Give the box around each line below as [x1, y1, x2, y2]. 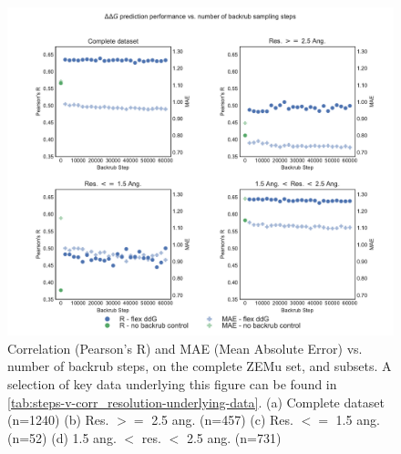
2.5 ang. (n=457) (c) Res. [151, 410, 293, 429]
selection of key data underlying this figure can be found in [7, 375, 337, 394]
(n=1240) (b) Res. [7, 410, 109, 429]
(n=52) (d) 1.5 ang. [7, 428, 117, 447]
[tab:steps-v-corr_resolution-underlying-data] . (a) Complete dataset [7, 392, 385, 411]
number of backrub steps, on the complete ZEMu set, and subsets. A [7, 356, 392, 376]
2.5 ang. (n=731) [186, 428, 282, 447]
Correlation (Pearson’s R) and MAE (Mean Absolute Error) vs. [7, 338, 363, 357]
